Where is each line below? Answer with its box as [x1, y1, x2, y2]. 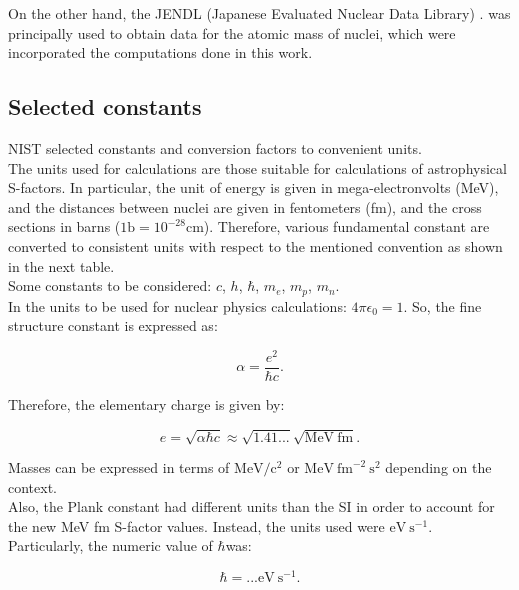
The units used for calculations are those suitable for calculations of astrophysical [8, 157, 507, 178]
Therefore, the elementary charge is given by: [8, 393, 285, 414]
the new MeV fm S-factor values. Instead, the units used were [8, 515, 385, 536]
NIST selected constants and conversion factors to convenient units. [8, 137, 422, 158]
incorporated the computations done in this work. [8, 42, 313, 63]
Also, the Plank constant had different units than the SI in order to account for [8, 496, 495, 517]
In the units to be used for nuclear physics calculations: [8, 295, 347, 316]
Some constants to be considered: [8, 275, 212, 296]
